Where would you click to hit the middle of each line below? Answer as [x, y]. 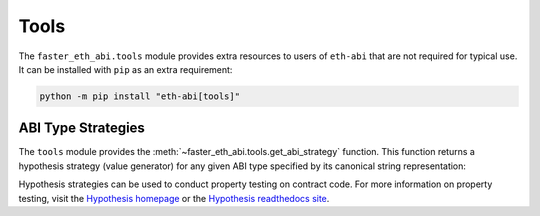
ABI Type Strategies [81, 128]
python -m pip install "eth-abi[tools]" [139, 96]
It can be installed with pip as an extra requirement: [125, 69]
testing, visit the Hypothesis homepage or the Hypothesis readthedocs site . [174, 198]
